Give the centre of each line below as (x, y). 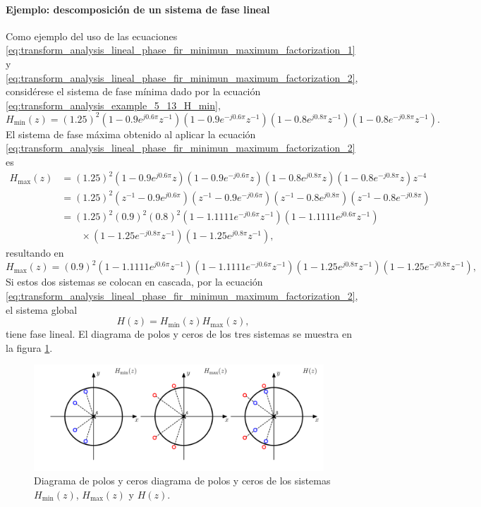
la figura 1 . (29, 347)
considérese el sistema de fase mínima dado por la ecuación (133, 91)
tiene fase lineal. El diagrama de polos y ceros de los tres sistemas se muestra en (179, 334)
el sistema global (42, 309)
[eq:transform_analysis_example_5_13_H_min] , (113, 105)
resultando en (35, 253)
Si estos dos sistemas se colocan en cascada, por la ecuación (134, 282)
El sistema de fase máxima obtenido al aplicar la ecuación (131, 134)
